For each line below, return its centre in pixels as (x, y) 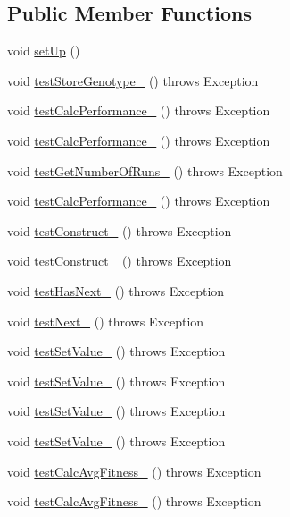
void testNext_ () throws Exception (106, 321)
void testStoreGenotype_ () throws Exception (133, 80)
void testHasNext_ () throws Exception (116, 290)
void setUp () (44, 51)
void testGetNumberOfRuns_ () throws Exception (145, 170)
